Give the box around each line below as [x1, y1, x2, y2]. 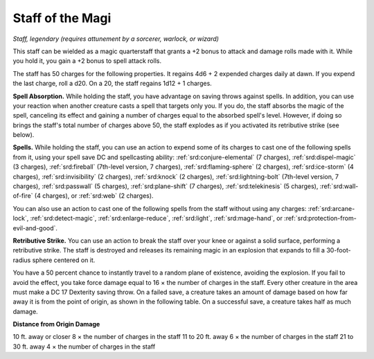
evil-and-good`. [12, 223, 58, 232]
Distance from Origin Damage [12, 320, 100, 329]
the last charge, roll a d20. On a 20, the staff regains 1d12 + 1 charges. [12, 80, 213, 88]
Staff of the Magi [12, 10, 112, 26]
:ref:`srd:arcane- [308, 204, 355, 212]
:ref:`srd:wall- [319, 182, 359, 190]
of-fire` [12, 192, 33, 200]
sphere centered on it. [32, 256, 96, 264]
